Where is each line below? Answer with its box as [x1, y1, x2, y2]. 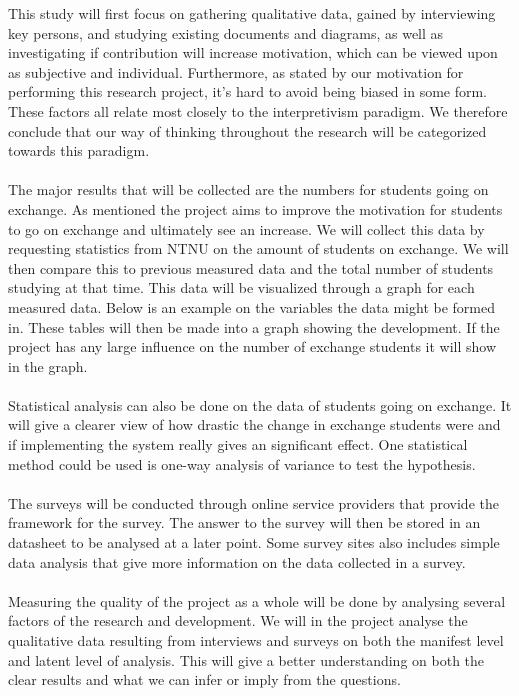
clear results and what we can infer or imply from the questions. [8, 669, 401, 690]
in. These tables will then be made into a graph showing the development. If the [8, 316, 500, 337]
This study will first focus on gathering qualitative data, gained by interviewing [8, 3, 496, 23]
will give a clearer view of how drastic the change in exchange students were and [8, 414, 501, 435]
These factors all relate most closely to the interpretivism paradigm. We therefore [8, 100, 508, 121]
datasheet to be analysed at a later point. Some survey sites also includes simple [8, 532, 500, 553]
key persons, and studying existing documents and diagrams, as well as [8, 22, 444, 43]
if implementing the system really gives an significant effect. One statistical [8, 434, 468, 455]
